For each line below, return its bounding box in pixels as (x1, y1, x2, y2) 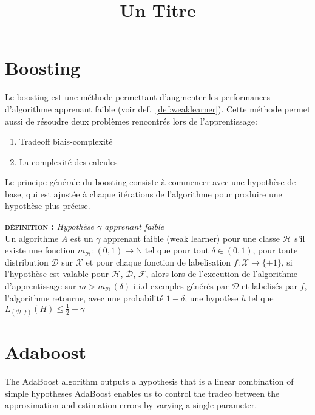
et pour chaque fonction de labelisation (86, 255, 231, 268)
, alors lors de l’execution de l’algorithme (146, 267, 298, 280)
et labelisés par (242, 280, 297, 292)
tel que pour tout (144, 244, 209, 256)
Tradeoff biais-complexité (19, 135, 113, 148)
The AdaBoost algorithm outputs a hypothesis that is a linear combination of (5, 375, 294, 388)
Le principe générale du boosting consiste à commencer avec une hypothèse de (5, 176, 296, 188)
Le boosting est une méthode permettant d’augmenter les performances (5, 91, 270, 103)
